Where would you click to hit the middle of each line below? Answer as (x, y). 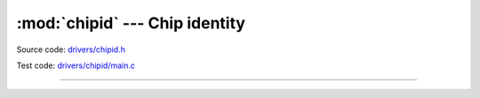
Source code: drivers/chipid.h (71, 49)
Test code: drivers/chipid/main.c (76, 65)
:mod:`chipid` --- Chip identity (131, 23)
